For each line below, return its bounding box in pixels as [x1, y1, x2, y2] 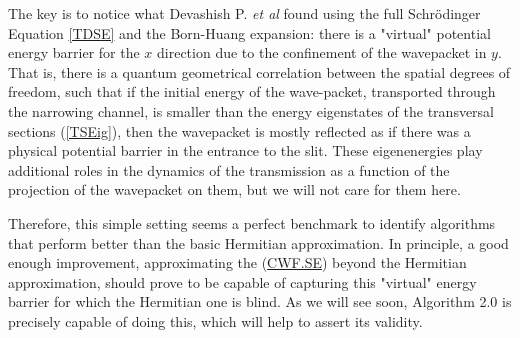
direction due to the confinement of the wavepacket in [157, 42, 487, 63]
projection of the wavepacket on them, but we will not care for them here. [8, 179, 461, 200]
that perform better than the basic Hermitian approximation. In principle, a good [8, 232, 509, 253]
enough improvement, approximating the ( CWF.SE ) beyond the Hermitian [8, 252, 467, 273]
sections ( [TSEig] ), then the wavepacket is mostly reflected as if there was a [8, 120, 471, 141]
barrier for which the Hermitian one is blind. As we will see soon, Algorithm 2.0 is [8, 291, 512, 312]
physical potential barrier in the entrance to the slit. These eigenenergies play [8, 140, 483, 161]
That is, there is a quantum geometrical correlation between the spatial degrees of [8, 61, 511, 82]
